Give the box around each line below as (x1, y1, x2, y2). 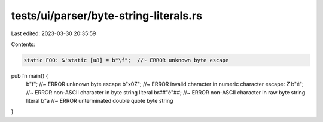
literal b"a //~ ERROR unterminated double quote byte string (26, 97, 173, 105)
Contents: (11, 41, 35, 48)
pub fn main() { (11, 72, 48, 79)
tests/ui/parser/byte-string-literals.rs (11, 9, 203, 22)
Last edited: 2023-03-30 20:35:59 (11, 30, 96, 37)
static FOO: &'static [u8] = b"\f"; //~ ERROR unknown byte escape (23, 57, 229, 63)
